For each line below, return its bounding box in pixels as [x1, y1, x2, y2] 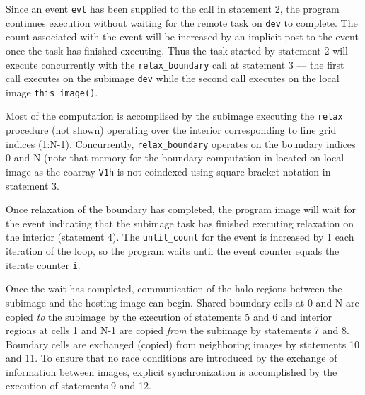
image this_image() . [6, 84, 98, 99]
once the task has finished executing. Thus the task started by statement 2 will [6, 42, 348, 57]
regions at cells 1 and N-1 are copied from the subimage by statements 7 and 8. [6, 323, 349, 338]
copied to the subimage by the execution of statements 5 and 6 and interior [6, 309, 332, 324]
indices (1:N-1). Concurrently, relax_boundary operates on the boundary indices [6, 136, 356, 151]
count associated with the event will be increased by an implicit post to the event [6, 29, 359, 44]
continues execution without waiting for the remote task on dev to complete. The [6, 15, 358, 30]
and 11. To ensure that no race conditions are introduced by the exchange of [6, 350, 337, 365]
